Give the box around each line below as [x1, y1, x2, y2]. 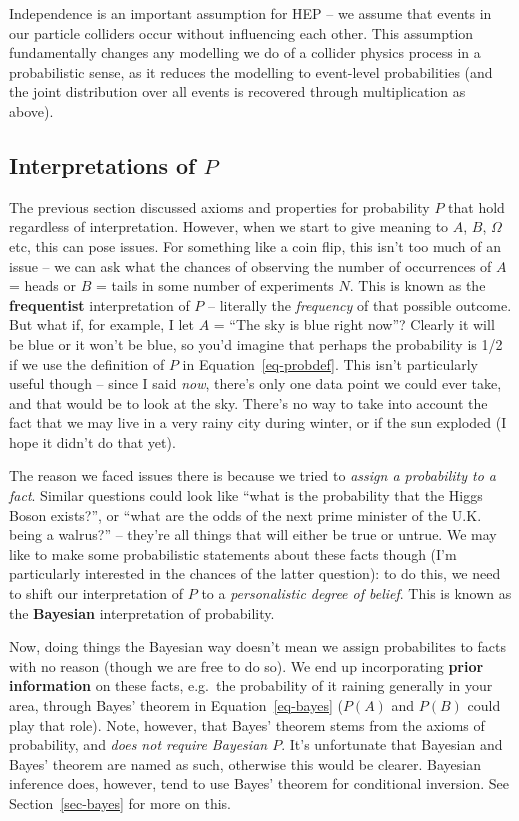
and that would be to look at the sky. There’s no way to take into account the [9, 392, 488, 413]
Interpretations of [9, 149, 196, 180]
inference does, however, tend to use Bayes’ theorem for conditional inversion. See [9, 773, 509, 794]
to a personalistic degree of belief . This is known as [201, 583, 512, 604]
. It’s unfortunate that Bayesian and [281, 734, 503, 755]
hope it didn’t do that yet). [9, 431, 176, 452]
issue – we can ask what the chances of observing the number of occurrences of [9, 255, 492, 276]
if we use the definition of [9, 353, 165, 374]
